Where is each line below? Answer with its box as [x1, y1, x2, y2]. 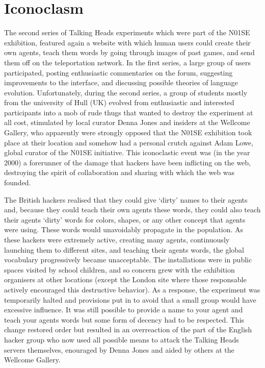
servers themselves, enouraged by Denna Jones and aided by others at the [4, 344, 234, 355]
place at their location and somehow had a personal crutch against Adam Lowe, [4, 137, 253, 148]
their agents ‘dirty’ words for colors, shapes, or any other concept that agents [4, 214, 246, 225]
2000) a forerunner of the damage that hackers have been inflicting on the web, [4, 157, 251, 167]
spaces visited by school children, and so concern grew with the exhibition [4, 264, 235, 275]
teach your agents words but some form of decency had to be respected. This [4, 314, 245, 325]
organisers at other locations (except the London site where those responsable [4, 274, 247, 285]
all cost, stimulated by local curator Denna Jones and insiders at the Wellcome [4, 117, 250, 128]
